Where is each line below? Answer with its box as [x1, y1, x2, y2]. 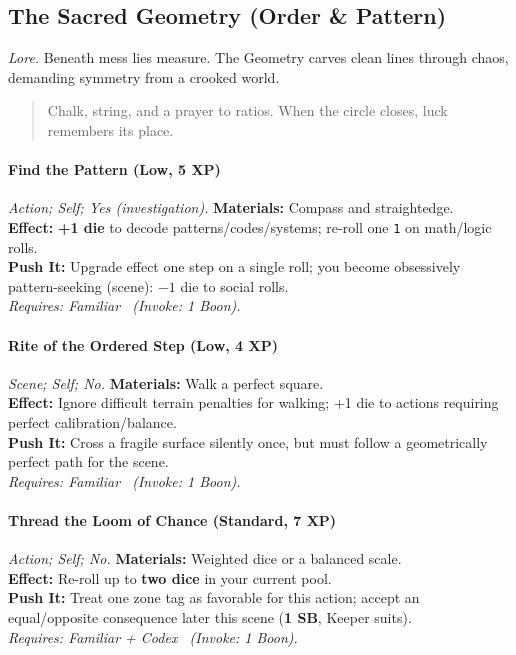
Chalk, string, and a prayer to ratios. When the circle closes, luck [47, 100, 448, 121]
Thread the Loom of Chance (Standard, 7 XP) [8, 509, 337, 530]
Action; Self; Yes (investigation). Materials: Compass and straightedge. [8, 197, 454, 218]
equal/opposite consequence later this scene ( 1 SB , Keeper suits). [8, 606, 412, 627]
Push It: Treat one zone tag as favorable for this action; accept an [8, 587, 420, 608]
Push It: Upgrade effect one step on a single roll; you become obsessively [8, 256, 461, 277]
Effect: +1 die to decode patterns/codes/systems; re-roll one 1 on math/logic [8, 216, 492, 237]
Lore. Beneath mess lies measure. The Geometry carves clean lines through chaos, [8, 47, 509, 68]
